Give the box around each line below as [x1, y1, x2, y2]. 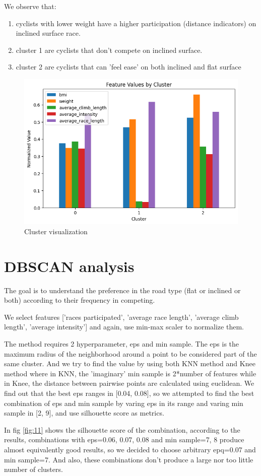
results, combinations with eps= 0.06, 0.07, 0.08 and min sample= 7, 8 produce [4, 434, 244, 445]
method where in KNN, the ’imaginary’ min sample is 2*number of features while [4, 368, 256, 378]
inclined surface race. [16, 28, 81, 38]
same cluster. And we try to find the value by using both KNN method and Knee [4, 358, 255, 369]
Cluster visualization [24, 226, 88, 236]
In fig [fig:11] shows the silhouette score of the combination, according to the [4, 424, 240, 435]
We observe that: [4, 1, 56, 11]
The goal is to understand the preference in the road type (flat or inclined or [4, 285, 241, 295]
